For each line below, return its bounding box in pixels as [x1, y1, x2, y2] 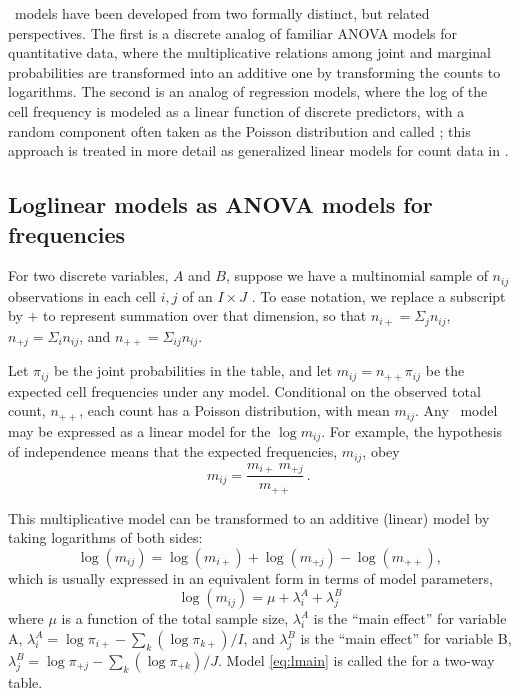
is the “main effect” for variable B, [300, 628, 512, 649]
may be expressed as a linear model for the [8, 420, 271, 441]
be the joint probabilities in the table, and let [53, 360, 333, 381]
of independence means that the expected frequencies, [8, 441, 338, 462]
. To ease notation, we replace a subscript [251, 285, 506, 306]
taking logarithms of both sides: [8, 527, 203, 548]
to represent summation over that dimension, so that [43, 305, 367, 326]
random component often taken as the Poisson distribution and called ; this [8, 120, 471, 141]
